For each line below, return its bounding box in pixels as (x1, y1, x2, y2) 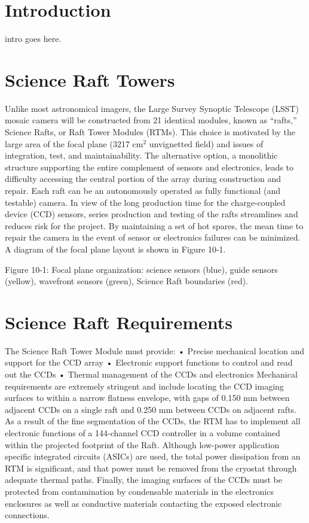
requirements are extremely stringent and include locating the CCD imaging (5, 379, 284, 392)
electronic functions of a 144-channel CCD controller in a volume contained (5, 427, 280, 439)
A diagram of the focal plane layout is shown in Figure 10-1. (5, 242, 226, 255)
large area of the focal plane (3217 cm (5, 137, 143, 150)
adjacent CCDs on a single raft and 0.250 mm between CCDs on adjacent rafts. (5, 403, 297, 415)
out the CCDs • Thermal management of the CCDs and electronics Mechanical (5, 368, 298, 381)
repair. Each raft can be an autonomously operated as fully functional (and (5, 184, 281, 196)
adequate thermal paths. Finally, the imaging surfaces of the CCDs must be (5, 473, 283, 486)
